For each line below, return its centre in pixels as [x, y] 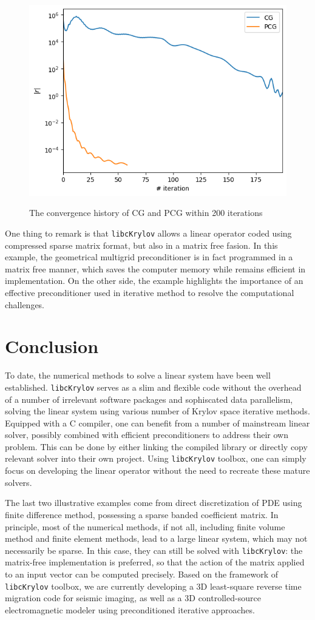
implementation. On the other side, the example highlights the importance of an [154, 281]
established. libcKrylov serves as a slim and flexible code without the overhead [153, 387]
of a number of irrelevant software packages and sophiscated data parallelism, [149, 399]
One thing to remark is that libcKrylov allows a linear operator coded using [148, 233]
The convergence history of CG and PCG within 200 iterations [146, 213]
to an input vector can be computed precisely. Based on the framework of [142, 574]
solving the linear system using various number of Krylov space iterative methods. [157, 411]
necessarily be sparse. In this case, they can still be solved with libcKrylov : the [154, 550]
